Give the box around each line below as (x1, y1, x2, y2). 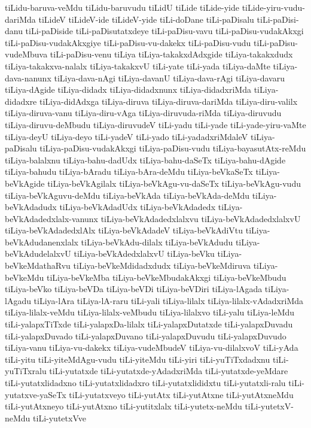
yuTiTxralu (5, 365, 47, 377)
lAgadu (5, 294, 31, 306)
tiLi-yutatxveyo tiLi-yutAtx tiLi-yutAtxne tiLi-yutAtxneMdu (69, 388, 294, 400)
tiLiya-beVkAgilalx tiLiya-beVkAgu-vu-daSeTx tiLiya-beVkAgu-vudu (47, 177, 301, 189)
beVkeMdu (5, 271, 44, 283)
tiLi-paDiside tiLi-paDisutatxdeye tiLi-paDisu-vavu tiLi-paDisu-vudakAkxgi (25, 25, 304, 37)
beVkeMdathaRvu (5, 259, 71, 272)
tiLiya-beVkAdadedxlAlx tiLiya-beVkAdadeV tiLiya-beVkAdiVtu (5, 224, 243, 236)
